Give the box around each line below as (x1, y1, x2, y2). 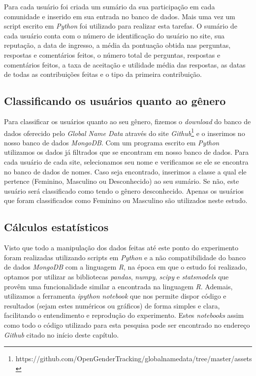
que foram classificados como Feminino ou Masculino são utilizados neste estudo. (4, 195, 248, 205)
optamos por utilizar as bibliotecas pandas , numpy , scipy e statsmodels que (4, 271, 229, 281)
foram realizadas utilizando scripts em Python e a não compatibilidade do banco (4, 252, 246, 262)
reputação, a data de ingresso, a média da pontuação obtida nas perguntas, (4, 40, 231, 50)
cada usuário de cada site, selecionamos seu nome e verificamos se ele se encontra (4, 156, 249, 167)
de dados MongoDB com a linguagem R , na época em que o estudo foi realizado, (4, 262, 247, 272)
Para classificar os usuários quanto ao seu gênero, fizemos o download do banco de (4, 116, 251, 126)
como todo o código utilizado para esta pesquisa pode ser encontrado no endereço (4, 319, 250, 330)
